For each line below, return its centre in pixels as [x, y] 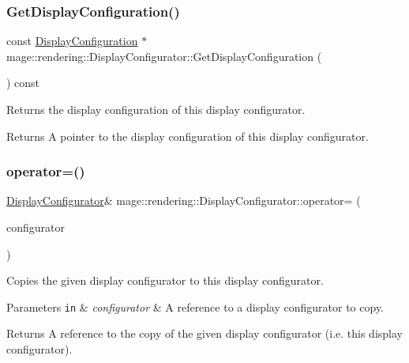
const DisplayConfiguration [72, 41]
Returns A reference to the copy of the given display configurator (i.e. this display [204, 333]
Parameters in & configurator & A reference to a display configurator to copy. [195, 306]
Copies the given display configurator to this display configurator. [165, 280]
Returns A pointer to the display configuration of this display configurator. [188, 136]
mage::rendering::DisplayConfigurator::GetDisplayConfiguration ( [164, 56]
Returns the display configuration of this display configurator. [156, 109]
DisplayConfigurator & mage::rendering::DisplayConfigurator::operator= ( [184, 200]
